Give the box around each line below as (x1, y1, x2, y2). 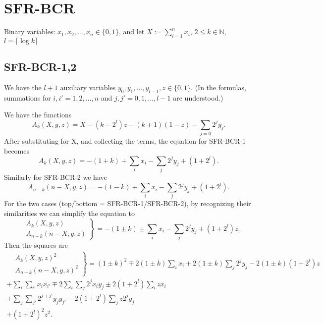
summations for (4, 92, 51, 103)
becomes (4, 145, 30, 156)
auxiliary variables (60, 82, 116, 93)
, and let (118, 26, 145, 37)
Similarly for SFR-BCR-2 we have (4, 171, 107, 182)
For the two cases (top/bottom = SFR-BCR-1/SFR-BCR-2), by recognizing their (4, 198, 251, 209)
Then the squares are (4, 239, 68, 250)
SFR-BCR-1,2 (4, 59, 77, 74)
